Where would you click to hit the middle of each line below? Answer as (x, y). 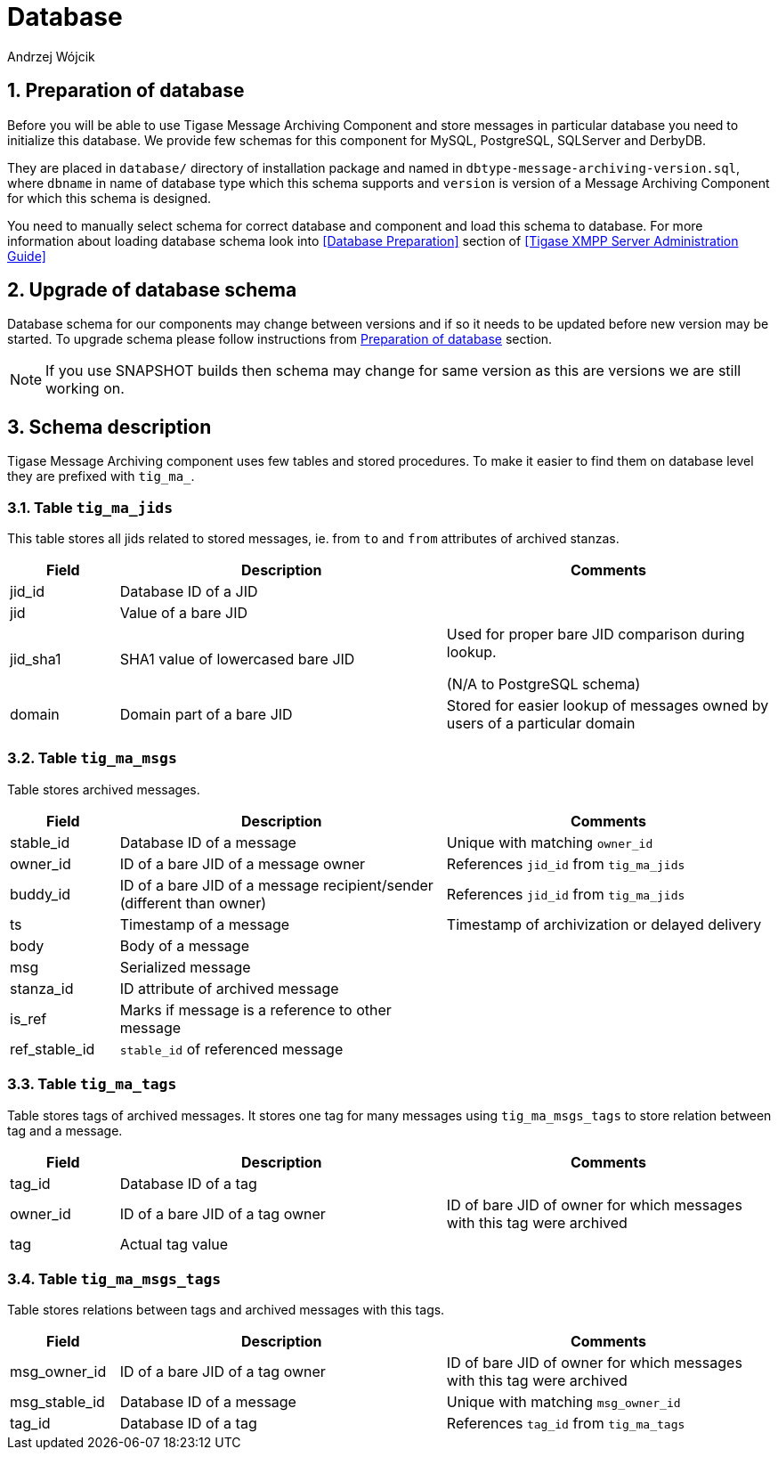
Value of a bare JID (184, 613)
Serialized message (185, 967)
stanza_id (42, 988)
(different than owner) (193, 903)
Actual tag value (174, 1244)
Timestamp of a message (205, 924)
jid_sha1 (36, 659)
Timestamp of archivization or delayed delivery (604, 924)
